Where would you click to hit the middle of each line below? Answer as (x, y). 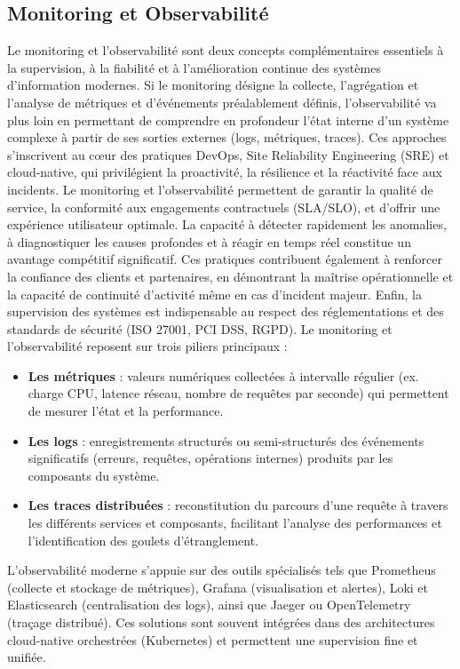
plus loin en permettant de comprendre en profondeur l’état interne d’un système (228, 119)
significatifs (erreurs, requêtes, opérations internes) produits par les (210, 458)
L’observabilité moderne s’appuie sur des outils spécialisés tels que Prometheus (222, 570)
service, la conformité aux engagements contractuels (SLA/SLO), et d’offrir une (224, 207)
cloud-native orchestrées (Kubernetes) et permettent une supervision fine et (213, 639)
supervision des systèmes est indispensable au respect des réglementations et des (226, 311)
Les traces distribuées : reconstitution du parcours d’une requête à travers (238, 505)
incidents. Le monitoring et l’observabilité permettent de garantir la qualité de (220, 189)
